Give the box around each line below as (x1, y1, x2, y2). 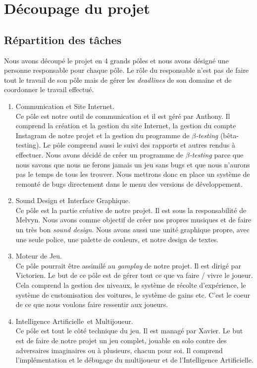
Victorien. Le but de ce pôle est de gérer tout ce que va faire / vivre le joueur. (15, 270, 253, 280)
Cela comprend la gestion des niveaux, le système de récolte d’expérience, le (15, 280, 246, 290)
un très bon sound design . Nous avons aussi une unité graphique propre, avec (15, 224, 250, 235)
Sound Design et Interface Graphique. (15, 195, 130, 206)
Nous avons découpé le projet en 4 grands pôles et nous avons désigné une (4, 55, 229, 65)
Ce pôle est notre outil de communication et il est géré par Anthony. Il (15, 110, 230, 121)
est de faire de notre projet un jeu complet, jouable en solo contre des (15, 335, 227, 346)
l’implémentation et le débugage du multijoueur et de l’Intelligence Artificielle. (15, 355, 254, 365)
